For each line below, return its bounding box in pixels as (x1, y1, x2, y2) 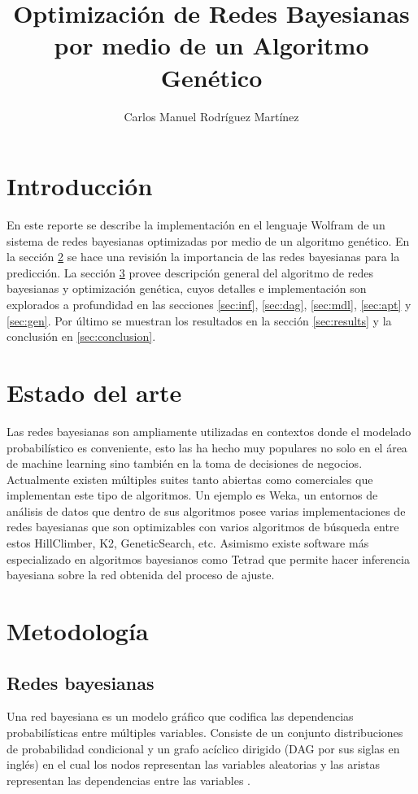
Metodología (7, 614, 149, 648)
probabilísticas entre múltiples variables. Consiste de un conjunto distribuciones (7, 724, 403, 741)
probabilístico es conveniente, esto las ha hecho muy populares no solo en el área (7, 438, 407, 456)
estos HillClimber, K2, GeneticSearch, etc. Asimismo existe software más (7, 534, 369, 552)
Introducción (7, 169, 153, 203)
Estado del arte (7, 375, 182, 408)
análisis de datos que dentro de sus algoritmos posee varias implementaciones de (7, 502, 406, 519)
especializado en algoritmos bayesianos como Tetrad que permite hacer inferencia (7, 550, 410, 567)
